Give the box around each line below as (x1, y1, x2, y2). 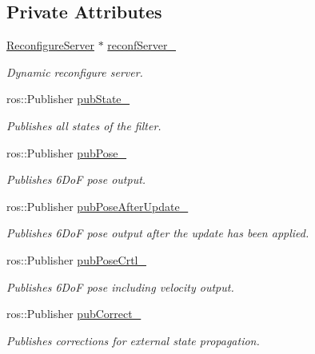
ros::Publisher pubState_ (6, 90, 130, 107)
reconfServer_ (107, 37, 177, 54)
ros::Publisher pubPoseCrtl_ (6, 251, 147, 268)
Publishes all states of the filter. (6, 117, 161, 133)
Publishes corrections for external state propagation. (6, 332, 260, 348)
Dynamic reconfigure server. (6, 63, 143, 80)
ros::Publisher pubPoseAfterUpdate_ (6, 197, 189, 214)
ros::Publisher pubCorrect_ (6, 305, 142, 322)
